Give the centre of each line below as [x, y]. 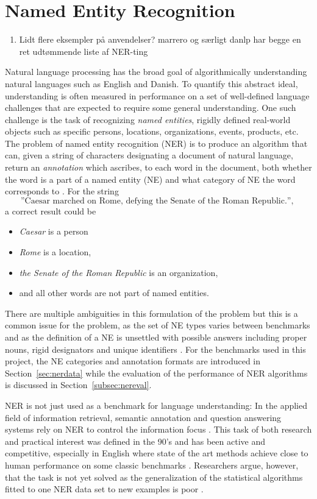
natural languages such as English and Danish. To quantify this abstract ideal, [151, 83]
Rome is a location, [55, 252]
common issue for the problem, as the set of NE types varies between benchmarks [158, 325]
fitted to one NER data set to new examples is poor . [104, 489]
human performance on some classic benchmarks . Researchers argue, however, [152, 465]
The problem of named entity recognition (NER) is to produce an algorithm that [156, 143]
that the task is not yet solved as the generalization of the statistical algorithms [154, 477]
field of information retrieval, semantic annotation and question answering [143, 417]
